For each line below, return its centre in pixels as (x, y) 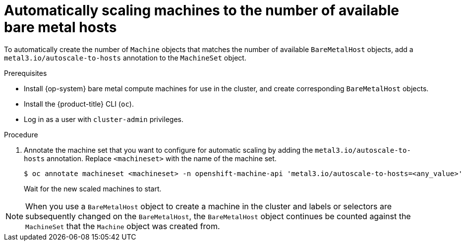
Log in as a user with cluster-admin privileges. (104, 119)
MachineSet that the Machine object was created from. (123, 226)
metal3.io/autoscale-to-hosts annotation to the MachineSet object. (125, 58)
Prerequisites (26, 73)
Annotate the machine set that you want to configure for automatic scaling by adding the (169, 150)
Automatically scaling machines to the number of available (202, 10)
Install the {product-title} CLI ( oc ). (79, 104)
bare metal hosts (60, 27)
